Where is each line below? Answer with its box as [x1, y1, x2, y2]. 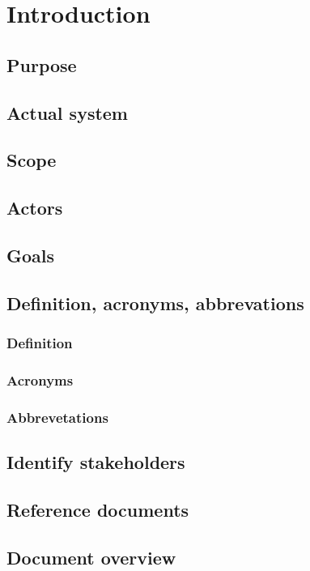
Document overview [6, 544, 176, 569]
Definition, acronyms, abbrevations [6, 290, 304, 315]
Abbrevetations [6, 407, 108, 427]
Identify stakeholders [6, 449, 185, 474]
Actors [6, 195, 63, 220]
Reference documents [6, 496, 189, 522]
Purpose [6, 52, 77, 77]
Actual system [6, 100, 128, 125]
